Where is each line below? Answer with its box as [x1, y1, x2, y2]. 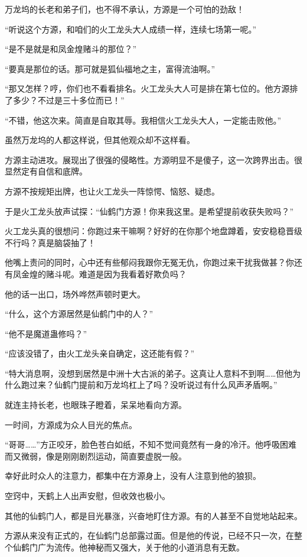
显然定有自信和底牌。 [5, 165, 87, 177]
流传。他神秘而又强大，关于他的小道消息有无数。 [54, 540, 244, 553]
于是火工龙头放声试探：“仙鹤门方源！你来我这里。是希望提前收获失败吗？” [5, 205, 294, 217]
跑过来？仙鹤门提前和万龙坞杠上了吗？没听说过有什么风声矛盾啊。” [21, 378, 277, 391]
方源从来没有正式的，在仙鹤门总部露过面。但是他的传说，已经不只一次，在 [5, 529, 294, 542]
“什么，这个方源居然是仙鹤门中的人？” [5, 307, 153, 320]
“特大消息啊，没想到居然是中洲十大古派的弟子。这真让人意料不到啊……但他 [5, 367, 293, 379]
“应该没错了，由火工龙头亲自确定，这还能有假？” [5, 347, 195, 360]
